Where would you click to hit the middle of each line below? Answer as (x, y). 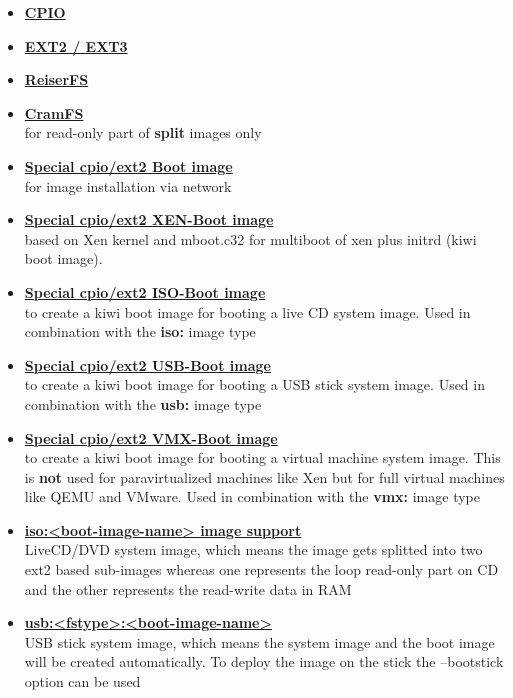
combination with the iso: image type (140, 331)
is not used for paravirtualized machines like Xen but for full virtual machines (264, 476)
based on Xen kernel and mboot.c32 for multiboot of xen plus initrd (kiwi (250, 238)
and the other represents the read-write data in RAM (188, 588)
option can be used (82, 681)
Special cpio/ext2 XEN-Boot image (149, 219)
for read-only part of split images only (143, 132)
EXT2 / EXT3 (76, 45)
